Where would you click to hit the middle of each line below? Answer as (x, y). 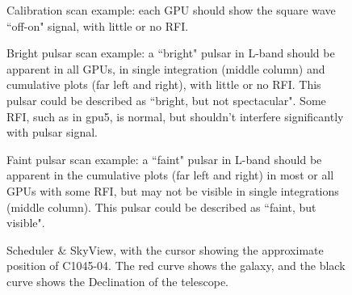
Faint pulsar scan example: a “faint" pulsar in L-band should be (164, 159)
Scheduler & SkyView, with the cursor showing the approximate (165, 249)
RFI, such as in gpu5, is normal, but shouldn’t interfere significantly (175, 116)
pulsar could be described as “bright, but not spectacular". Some (166, 100)
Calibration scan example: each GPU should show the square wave (171, 10)
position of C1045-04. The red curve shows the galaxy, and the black (176, 265)
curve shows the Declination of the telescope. (117, 281)
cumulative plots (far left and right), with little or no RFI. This (164, 84)
